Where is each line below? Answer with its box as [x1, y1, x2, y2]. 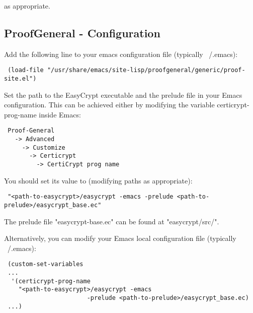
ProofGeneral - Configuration [4, 25, 160, 40]
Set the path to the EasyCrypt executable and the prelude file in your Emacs [4, 89, 242, 100]
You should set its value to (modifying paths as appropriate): [4, 175, 193, 185]
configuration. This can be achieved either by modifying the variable [4, 99, 215, 110]
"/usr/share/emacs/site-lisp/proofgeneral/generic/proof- [47, 67, 245, 74]
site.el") [4, 75, 37, 83]
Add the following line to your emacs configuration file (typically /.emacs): [4, 48, 238, 59]
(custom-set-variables [8, 261, 83, 268]
